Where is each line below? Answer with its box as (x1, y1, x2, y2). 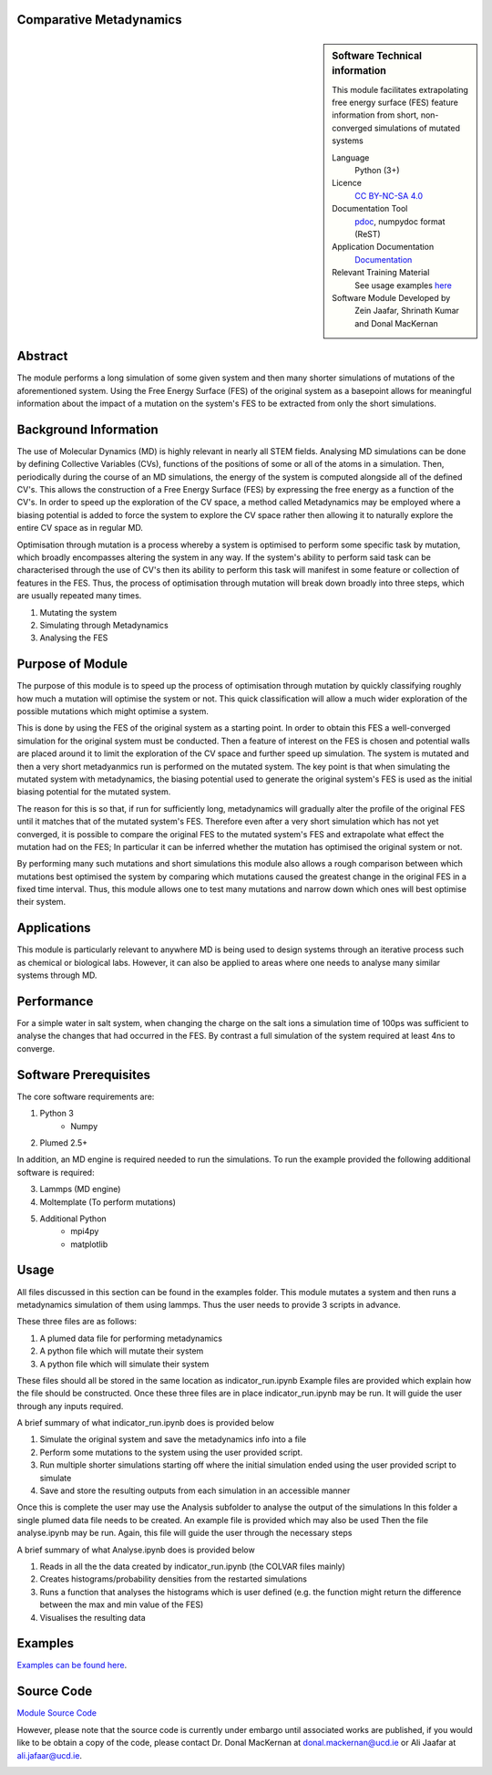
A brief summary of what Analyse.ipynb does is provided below (16, 1544, 255, 1555)
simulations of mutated (374, 122, 460, 133)
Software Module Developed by (332, 292, 451, 303)
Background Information (16, 421, 159, 437)
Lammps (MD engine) (39, 1184, 121, 1195)
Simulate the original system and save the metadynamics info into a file (39, 1434, 307, 1445)
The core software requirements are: (16, 1091, 155, 1102)
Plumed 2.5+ (39, 1137, 88, 1148)
